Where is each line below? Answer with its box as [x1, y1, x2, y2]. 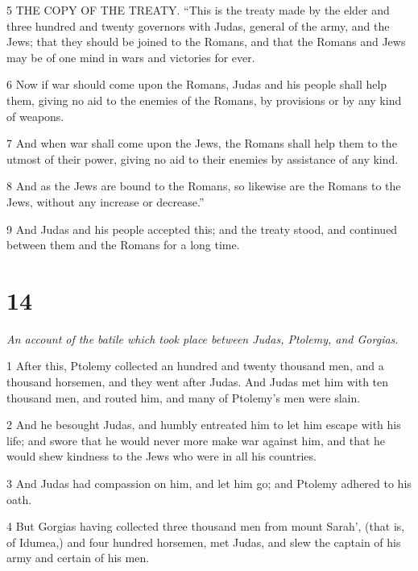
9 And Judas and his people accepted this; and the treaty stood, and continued [6, 220, 398, 237]
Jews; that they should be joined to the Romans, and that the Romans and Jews [6, 33, 406, 50]
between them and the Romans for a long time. [6, 236, 240, 253]
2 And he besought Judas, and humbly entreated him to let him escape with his [6, 416, 401, 433]
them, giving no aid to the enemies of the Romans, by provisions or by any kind [6, 91, 402, 108]
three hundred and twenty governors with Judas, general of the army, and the [6, 17, 390, 34]
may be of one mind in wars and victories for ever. [6, 48, 255, 65]
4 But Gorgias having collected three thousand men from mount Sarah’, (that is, [6, 518, 405, 535]
